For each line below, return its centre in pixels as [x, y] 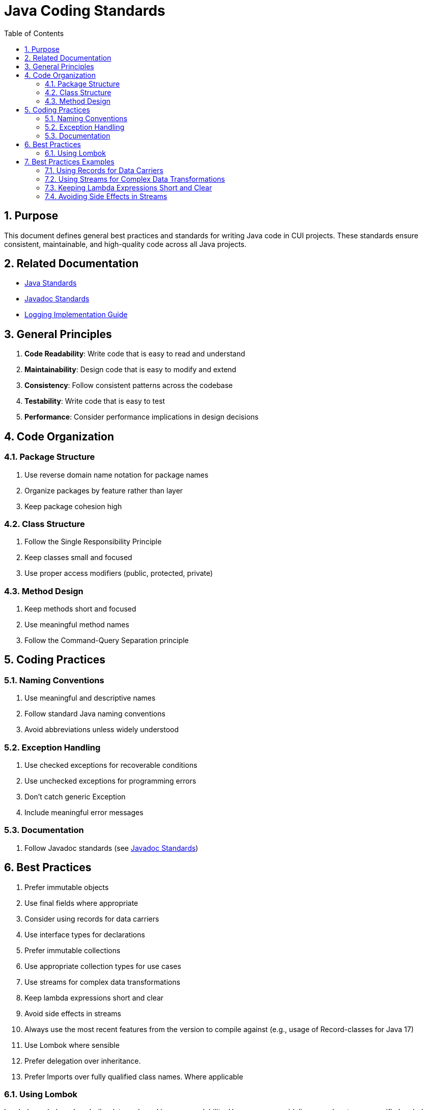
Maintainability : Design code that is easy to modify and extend [131, 370]
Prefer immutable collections [73, 950]
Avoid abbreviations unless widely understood [102, 730]
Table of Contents [34, 33]
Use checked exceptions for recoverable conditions [111, 765]
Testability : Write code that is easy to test [95, 401]
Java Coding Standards [85, 11]
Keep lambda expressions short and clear [94, 997]
